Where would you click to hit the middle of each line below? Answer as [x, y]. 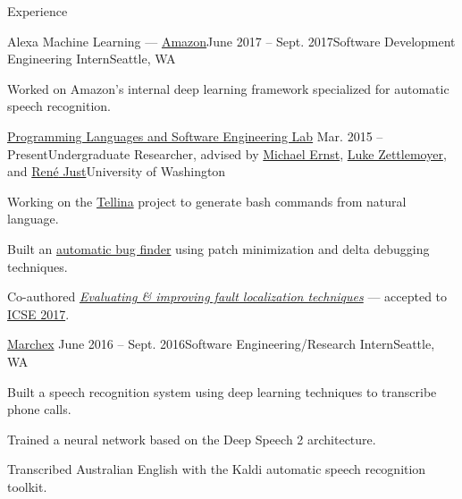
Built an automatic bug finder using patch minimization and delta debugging [218, 248]
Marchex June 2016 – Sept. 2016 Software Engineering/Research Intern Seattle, [221, 344]
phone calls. [39, 409]
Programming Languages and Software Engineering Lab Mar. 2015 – [195, 135]
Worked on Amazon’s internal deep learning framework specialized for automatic [228, 88]
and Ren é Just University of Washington [117, 171]
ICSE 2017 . [38, 313]
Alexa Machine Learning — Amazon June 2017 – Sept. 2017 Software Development [231, 41]
